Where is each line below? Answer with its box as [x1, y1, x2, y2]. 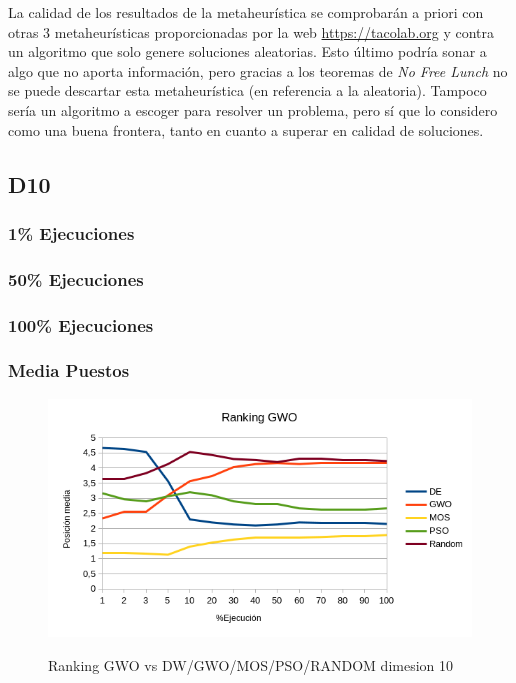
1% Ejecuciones [8, 220, 135, 245]
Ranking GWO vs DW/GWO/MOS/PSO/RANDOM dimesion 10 [48, 654, 454, 675]
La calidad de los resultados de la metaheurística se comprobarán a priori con [8, 2, 484, 22]
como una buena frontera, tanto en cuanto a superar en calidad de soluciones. [8, 119, 484, 140]
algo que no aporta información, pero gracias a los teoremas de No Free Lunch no [8, 60, 508, 81]
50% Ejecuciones [8, 266, 144, 291]
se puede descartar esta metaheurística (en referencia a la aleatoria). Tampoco [8, 80, 487, 101]
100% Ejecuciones [8, 312, 154, 337]
